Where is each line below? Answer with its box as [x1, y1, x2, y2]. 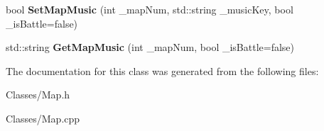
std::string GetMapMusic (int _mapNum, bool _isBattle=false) [6, 40, 295, 55]
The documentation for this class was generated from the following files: [6, 63, 319, 78]
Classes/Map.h [6, 87, 70, 102]
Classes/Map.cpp [6, 110, 80, 125]
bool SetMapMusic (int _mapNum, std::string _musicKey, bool [6, 2, 293, 16]
